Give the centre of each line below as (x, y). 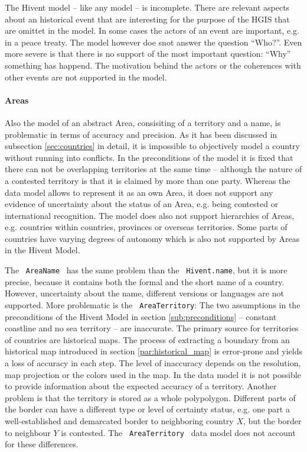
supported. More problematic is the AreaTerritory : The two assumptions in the (153, 304)
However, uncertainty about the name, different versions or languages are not (144, 293)
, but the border (272, 420)
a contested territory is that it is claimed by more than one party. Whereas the (148, 180)
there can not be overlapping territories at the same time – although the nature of (153, 169)
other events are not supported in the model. (86, 77)
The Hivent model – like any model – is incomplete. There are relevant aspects (147, 7)
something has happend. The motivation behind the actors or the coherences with (153, 65)
